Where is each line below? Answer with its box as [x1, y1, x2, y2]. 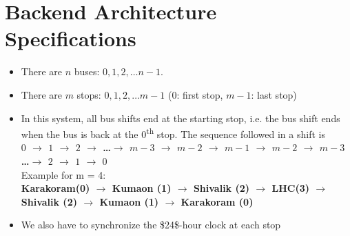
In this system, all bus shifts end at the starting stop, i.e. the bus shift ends [21, 110, 340, 125]
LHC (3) [271, 181, 310, 195]
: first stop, [176, 87, 223, 101]
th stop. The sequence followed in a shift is [146, 125, 325, 141]
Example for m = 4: [21, 167, 106, 181]
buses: [74, 64, 100, 79]
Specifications [5, 24, 136, 52]
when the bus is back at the [21, 126, 138, 141]
